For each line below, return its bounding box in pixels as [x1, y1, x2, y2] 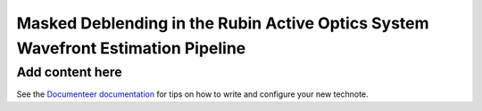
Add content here [16, 64, 122, 80]
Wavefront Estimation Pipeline [16, 38, 246, 58]
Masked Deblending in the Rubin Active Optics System [16, 13, 429, 33]
